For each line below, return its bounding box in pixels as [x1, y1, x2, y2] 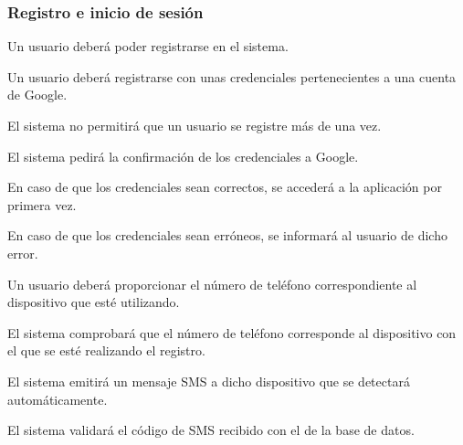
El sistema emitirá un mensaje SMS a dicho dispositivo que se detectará [7, 371, 410, 390]
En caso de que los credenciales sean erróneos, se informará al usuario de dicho [7, 226, 447, 245]
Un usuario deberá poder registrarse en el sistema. [7, 37, 289, 56]
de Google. [7, 85, 68, 104]
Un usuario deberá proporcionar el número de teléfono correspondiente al [7, 274, 417, 293]
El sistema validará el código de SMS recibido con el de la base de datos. [7, 420, 415, 440]
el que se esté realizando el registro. [7, 341, 205, 360]
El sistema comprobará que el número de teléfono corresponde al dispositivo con [7, 323, 457, 342]
